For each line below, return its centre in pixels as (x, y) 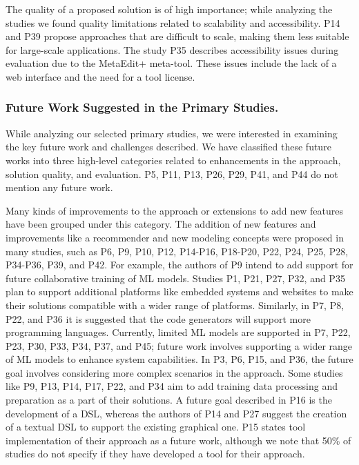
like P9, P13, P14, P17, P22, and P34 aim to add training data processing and (172, 386)
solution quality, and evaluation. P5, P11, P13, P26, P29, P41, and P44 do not (172, 174)
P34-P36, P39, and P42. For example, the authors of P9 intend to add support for (179, 265)
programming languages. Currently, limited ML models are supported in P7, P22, (178, 332)
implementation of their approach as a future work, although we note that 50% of (178, 440)
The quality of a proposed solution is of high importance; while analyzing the (169, 9)
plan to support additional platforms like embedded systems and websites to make (179, 291)
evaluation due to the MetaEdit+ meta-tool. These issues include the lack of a (171, 63)
